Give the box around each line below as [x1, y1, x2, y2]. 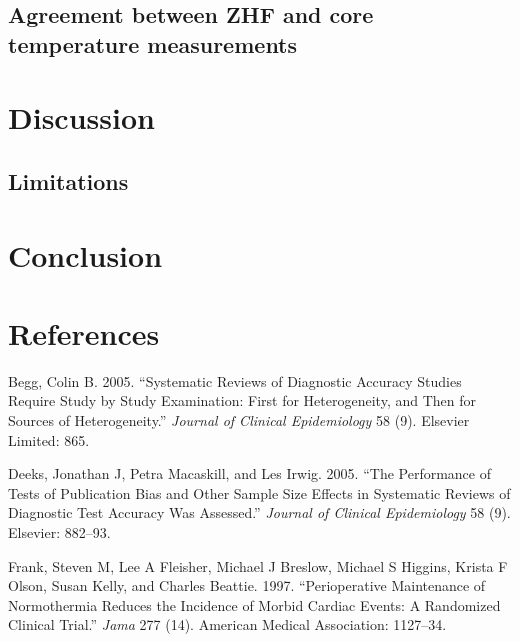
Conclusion [8, 234, 163, 275]
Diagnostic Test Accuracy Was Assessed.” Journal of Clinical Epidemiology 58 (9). [8, 502, 511, 523]
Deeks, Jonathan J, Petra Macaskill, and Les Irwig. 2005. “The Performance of [8, 463, 491, 484]
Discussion [8, 97, 155, 138]
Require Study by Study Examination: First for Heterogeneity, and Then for [8, 390, 476, 411]
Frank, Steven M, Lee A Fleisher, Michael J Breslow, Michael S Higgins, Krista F [8, 555, 508, 576]
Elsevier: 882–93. [8, 521, 111, 542]
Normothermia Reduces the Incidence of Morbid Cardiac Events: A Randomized [8, 594, 501, 615]
